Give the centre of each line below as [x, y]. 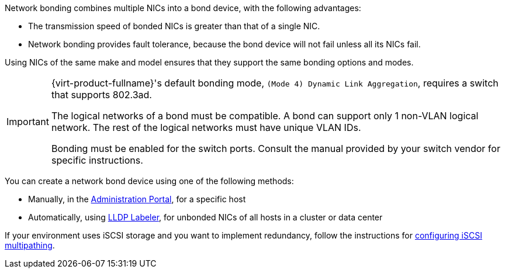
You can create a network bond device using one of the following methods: [149, 181]
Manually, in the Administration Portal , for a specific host [137, 199]
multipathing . [30, 245]
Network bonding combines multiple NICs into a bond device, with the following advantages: [183, 8]
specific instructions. [97, 160]
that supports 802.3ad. [101, 95]
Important [28, 122]
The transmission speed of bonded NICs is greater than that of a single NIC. [174, 26]
